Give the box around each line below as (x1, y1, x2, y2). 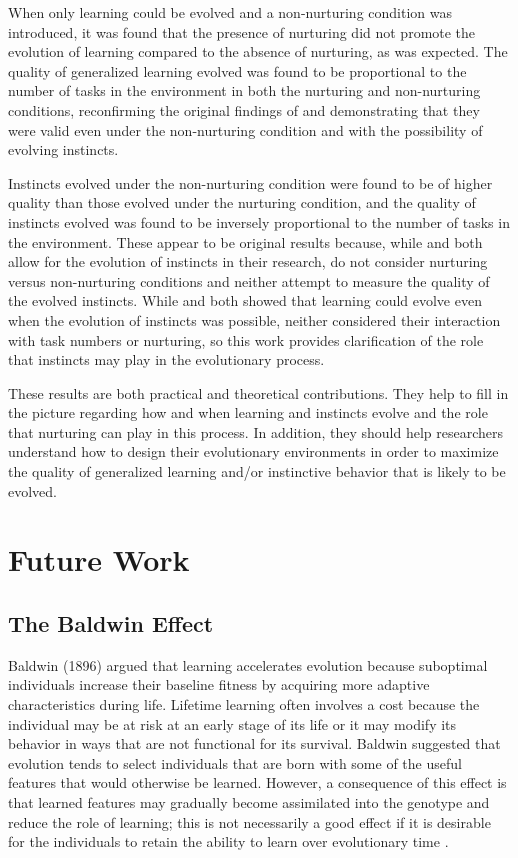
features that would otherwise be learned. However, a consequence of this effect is (8, 772, 507, 793)
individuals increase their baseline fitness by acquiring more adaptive (8, 674, 430, 695)
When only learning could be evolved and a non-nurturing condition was (8, 2, 452, 22)
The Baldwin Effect (8, 608, 214, 639)
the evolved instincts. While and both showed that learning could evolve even (8, 290, 482, 311)
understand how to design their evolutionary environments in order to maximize (8, 441, 499, 462)
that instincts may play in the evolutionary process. (8, 349, 325, 370)
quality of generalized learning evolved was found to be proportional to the (8, 60, 467, 81)
